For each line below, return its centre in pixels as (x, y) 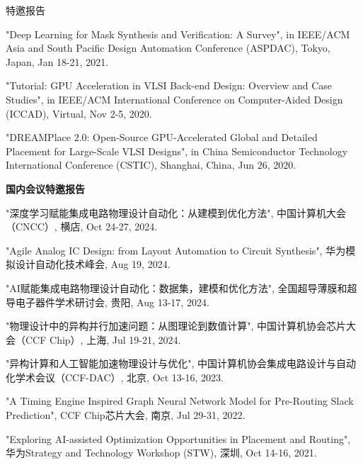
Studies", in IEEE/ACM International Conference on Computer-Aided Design (174, 99)
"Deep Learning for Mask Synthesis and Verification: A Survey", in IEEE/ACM (178, 34)
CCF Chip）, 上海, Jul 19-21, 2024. (103, 339)
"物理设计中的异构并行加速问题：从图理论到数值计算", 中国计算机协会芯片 (176, 326)
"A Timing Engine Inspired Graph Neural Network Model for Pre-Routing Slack (180, 401)
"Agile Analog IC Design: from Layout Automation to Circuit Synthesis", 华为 (176, 250)
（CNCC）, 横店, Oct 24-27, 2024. (82, 226)
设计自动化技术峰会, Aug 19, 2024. (93, 264)
